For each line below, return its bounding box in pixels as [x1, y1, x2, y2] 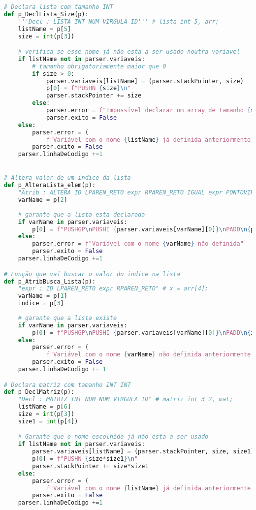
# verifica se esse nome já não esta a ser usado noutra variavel [18, 48, 240, 56]
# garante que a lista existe [18, 314, 117, 321]
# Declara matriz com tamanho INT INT [4, 381, 131, 388]
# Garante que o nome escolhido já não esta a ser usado [18, 433, 209, 441]
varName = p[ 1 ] [18, 292, 67, 300]
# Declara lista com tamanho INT [4, 3, 113, 10]
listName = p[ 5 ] [18, 25, 71, 32]
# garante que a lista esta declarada [18, 211, 145, 218]
